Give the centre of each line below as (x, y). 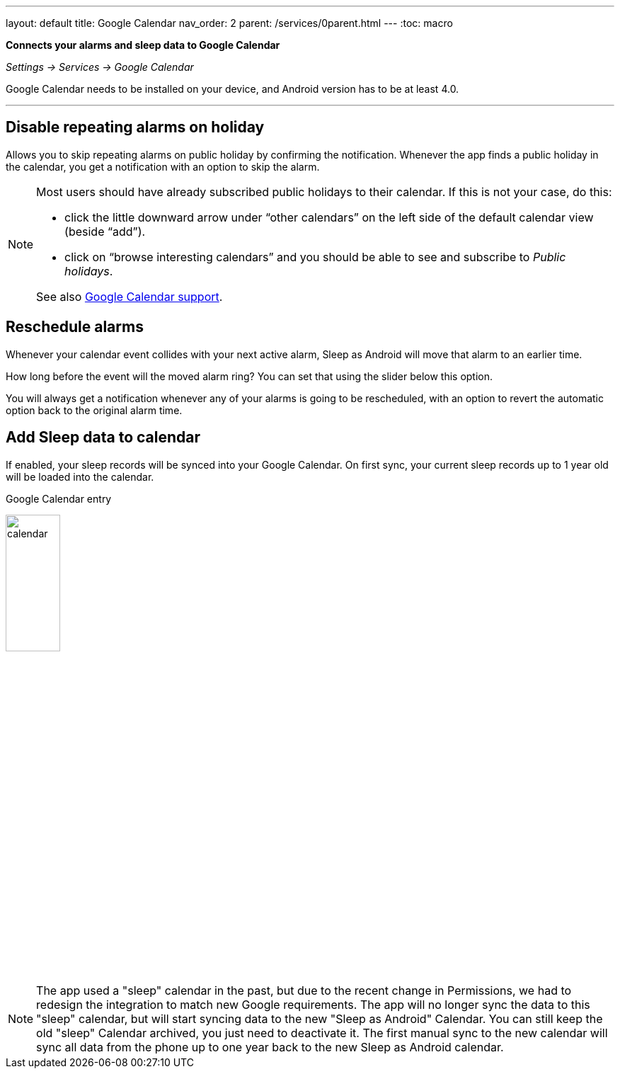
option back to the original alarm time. (94, 410)
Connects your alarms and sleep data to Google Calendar (143, 45)
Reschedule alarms (75, 327)
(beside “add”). (105, 231)
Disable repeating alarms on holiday (135, 127)
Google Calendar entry (59, 498)
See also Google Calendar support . (130, 296)
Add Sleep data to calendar (103, 438)
